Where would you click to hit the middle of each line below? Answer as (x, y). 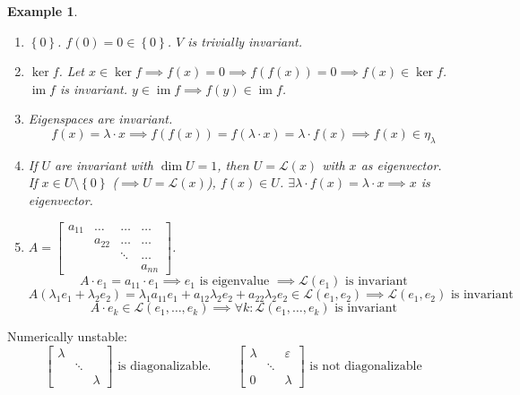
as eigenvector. (401, 164)
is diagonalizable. (165, 366)
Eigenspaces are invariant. (100, 119)
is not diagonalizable (366, 366)
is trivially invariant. (245, 41)
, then (233, 164)
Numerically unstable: (67, 336)
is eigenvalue (234, 282)
